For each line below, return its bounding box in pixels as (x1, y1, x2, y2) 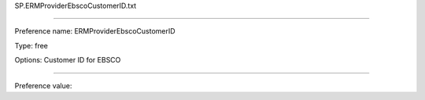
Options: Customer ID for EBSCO (14, 55, 121, 65)
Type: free (14, 41, 49, 50)
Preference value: (14, 80, 72, 90)
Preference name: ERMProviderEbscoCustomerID (14, 27, 176, 36)
